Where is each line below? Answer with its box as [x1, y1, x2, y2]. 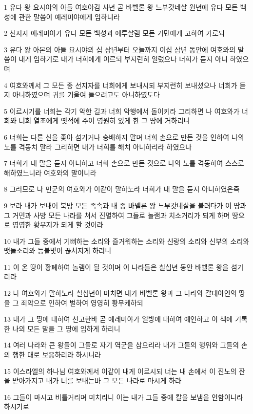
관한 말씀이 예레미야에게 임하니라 [19, 11, 120, 22]
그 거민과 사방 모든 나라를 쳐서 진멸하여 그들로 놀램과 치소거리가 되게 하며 [4, 210, 230, 220]
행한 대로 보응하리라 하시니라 [12, 349, 101, 360]
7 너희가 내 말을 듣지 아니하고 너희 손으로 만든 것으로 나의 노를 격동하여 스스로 [4, 158, 244, 168]
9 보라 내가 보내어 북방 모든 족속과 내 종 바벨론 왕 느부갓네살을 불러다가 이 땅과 [4, 200, 247, 210]
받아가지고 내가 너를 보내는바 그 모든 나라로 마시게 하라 [12, 375, 181, 386]
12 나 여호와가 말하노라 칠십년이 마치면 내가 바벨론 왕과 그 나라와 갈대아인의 [4, 288, 237, 298]
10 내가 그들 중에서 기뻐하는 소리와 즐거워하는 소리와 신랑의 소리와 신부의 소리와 [4, 236, 250, 246]
